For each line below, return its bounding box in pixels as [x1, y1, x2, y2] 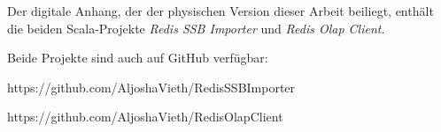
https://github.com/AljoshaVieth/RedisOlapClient [7, 107, 283, 126]
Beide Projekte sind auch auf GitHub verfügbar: [7, 48, 268, 67]
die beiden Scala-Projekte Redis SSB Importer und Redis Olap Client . [7, 18, 385, 37]
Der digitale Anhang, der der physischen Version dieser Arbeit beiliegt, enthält [7, 2, 434, 19]
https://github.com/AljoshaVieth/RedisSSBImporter [7, 77, 296, 96]
